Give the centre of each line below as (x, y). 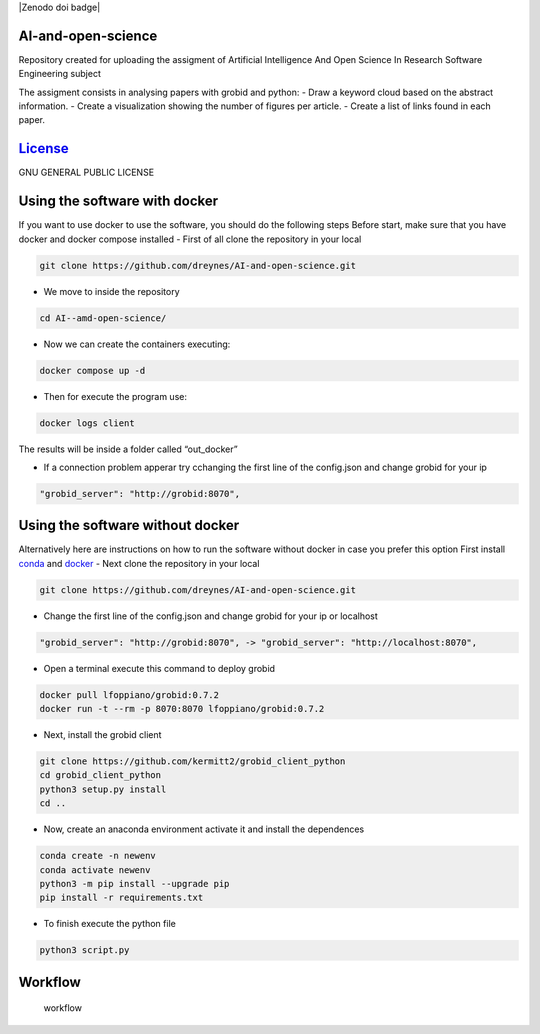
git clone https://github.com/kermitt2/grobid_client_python (192, 761)
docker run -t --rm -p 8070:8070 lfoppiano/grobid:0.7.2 (182, 709)
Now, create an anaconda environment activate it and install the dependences (204, 829)
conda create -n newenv (98, 856)
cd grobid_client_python (100, 775)
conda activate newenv (95, 869)
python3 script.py (84, 950)
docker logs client (87, 423)
